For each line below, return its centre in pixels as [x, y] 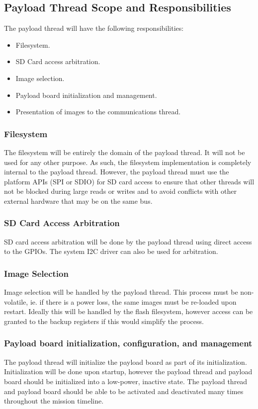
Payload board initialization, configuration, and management [128, 343]
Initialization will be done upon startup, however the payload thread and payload [128, 371]
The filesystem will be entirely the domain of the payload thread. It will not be [125, 152]
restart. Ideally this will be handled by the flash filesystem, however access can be [129, 311]
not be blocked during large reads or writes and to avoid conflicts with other [120, 191]
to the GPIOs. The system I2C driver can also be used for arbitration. [111, 251]
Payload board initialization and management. [86, 95]
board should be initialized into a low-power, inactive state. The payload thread [126, 381]
